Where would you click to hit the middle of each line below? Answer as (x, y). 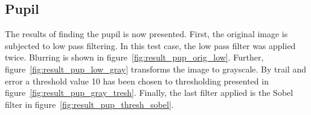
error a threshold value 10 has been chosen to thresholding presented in (137, 81)
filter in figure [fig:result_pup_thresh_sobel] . (89, 104)
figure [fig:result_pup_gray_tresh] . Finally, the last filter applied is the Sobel (149, 93)
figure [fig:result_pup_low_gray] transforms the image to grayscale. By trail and (155, 69)
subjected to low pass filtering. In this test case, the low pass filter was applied (150, 45)
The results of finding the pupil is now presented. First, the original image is (146, 34)
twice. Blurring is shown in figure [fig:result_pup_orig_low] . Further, (134, 57)
